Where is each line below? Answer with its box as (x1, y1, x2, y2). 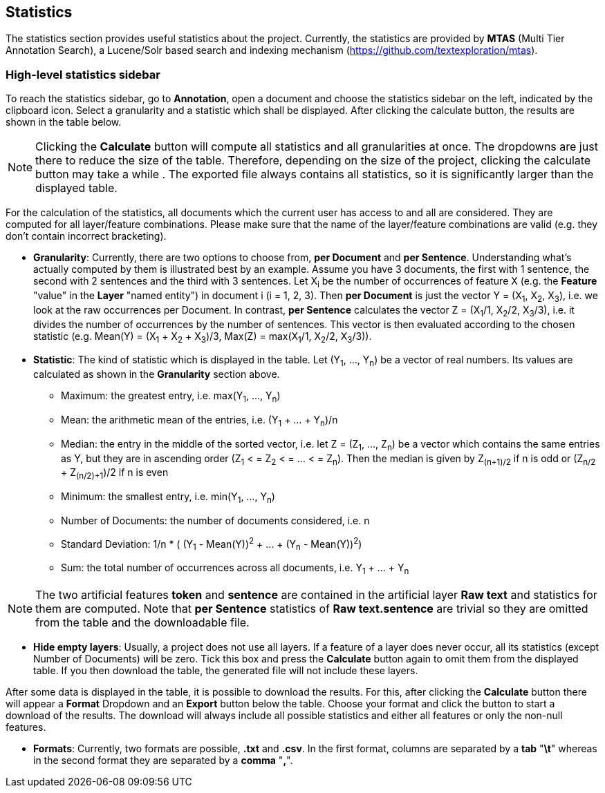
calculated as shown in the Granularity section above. (33, 368, 280, 381)
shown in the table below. (6, 116, 122, 128)
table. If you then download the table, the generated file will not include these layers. (33, 665, 418, 677)
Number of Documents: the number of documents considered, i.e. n (61, 514, 370, 526)
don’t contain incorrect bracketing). (6, 230, 167, 242)
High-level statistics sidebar (6, 67, 160, 82)
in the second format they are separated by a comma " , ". (33, 754, 293, 767)
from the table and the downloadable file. (35, 615, 250, 630)
